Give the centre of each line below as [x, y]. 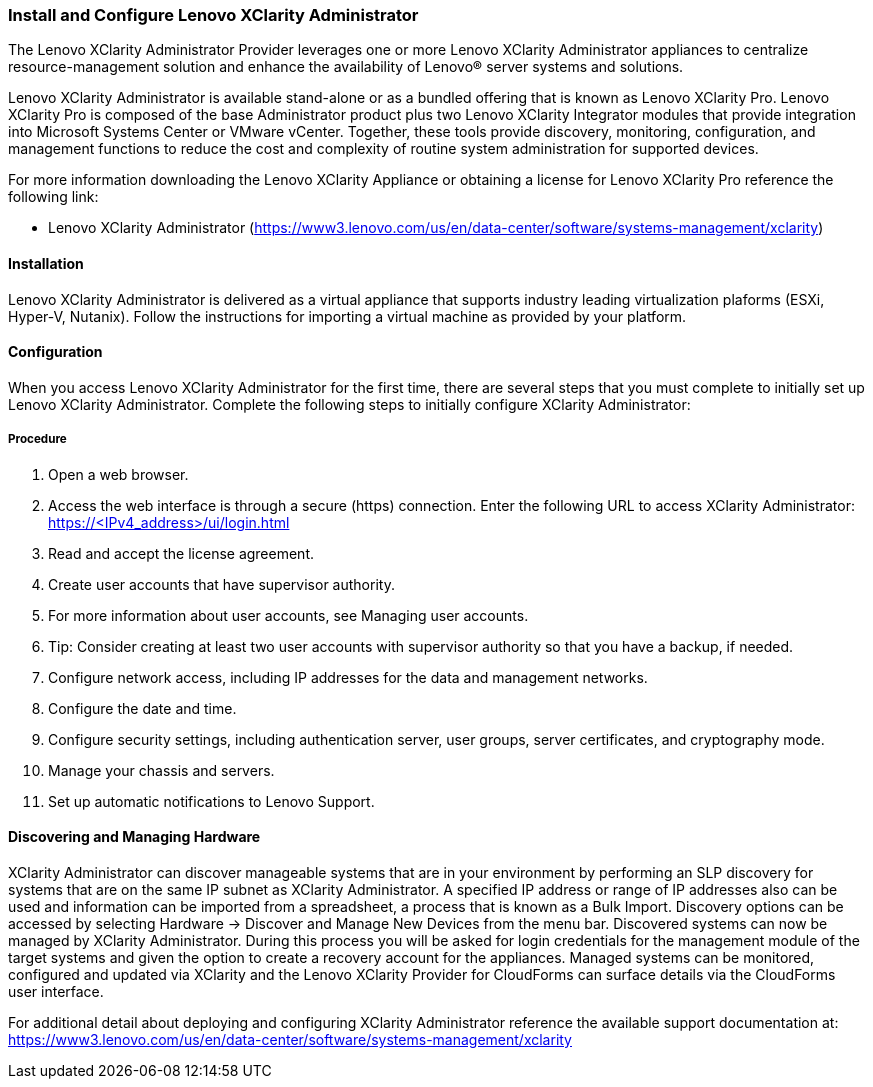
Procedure [37, 439]
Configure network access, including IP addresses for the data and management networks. [348, 677]
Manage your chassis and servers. [161, 770]
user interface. [56, 991]
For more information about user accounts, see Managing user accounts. [288, 615]
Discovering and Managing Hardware [134, 837]
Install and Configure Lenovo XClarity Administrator [213, 15]
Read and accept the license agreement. [181, 553]
